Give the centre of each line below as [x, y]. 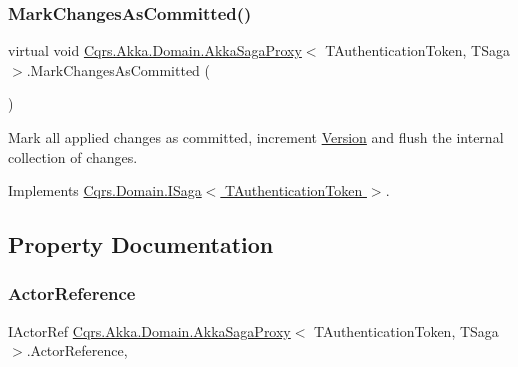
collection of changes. [73, 156]
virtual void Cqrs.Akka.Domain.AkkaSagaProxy [155, 50]
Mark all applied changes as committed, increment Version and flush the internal [256, 137]
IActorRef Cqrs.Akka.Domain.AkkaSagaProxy [149, 330]
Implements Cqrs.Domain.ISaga [105, 190]
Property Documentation [141, 244]
